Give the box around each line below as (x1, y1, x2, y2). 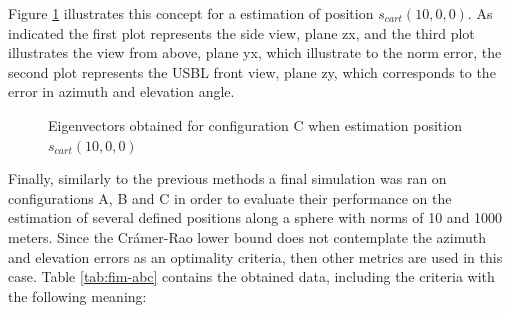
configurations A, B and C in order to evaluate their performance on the (8, 187, 452, 208)
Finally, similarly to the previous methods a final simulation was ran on (8, 168, 447, 189)
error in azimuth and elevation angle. (8, 81, 235, 102)
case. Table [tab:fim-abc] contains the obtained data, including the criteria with (8, 266, 495, 287)
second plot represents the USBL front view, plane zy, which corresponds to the (8, 61, 496, 82)
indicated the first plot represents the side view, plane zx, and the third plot (8, 22, 475, 43)
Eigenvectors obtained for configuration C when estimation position (48, 114, 462, 135)
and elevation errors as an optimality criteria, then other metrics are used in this (8, 246, 503, 267)
